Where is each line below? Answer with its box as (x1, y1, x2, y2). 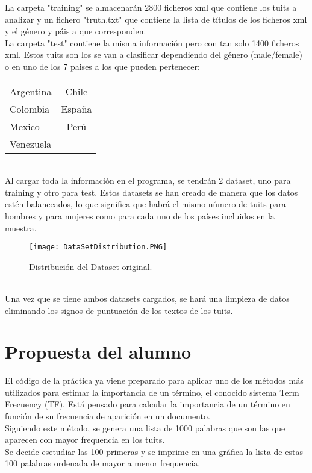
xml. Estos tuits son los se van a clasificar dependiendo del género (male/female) (5, 48, 302, 61)
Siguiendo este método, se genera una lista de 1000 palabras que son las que (5, 421, 285, 434)
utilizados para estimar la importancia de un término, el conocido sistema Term (5, 386, 299, 398)
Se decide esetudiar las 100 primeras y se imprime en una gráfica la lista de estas (5, 445, 303, 457)
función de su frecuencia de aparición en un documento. (5, 410, 210, 422)
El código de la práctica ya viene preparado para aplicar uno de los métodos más (5, 374, 304, 387)
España (61, 101, 92, 116)
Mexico (10, 119, 40, 133)
